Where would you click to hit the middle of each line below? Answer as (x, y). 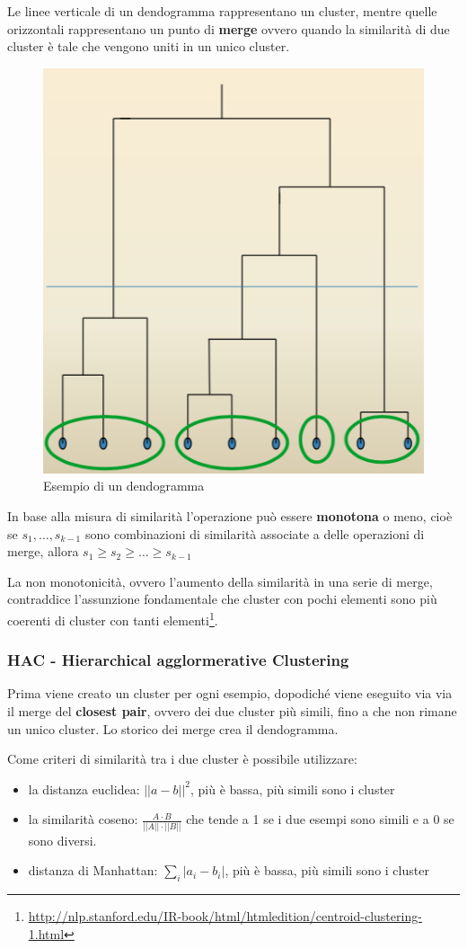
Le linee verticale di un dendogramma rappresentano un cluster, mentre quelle (222, 11)
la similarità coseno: (83, 819)
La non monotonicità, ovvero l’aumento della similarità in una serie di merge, (220, 581)
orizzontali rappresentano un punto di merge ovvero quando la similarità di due (229, 28)
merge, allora (43, 551)
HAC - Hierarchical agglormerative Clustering (178, 660)
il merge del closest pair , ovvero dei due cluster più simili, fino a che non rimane (232, 711)
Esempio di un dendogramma (124, 486)
